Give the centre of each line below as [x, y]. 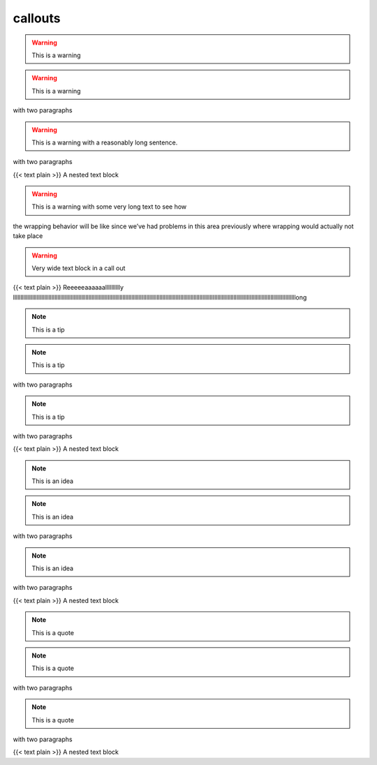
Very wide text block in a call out [79, 268]
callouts [37, 18]
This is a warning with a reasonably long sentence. [105, 142]
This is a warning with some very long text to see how [109, 207]
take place [28, 236]
